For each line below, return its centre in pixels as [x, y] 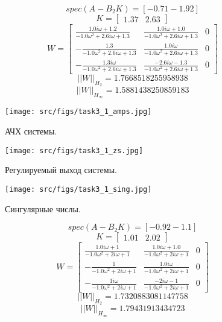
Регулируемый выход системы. [61, 170]
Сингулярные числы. [43, 208]
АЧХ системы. [31, 131]
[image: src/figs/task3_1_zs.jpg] [74, 150]
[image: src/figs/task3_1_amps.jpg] [78, 112]
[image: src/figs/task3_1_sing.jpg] [78, 189]
